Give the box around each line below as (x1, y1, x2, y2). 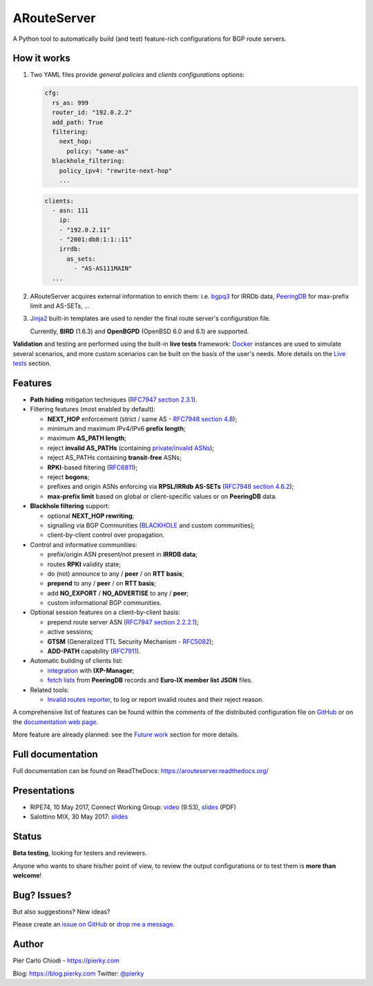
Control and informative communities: (30, 540, 137, 549)
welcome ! (12, 871, 41, 880)
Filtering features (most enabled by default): (30, 405, 155, 413)
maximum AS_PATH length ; (47, 434, 127, 443)
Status (12, 830, 42, 843)
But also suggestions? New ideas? (12, 907, 111, 915)
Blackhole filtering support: (30, 502, 110, 510)
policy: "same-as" (66, 147, 129, 155)
